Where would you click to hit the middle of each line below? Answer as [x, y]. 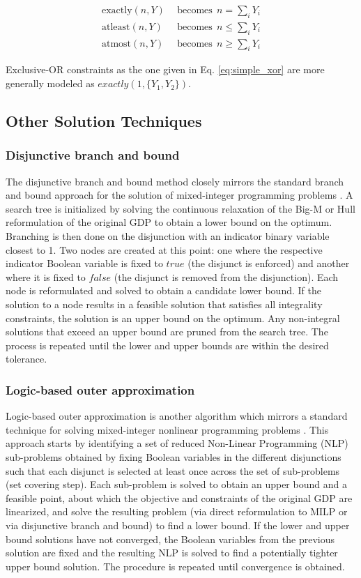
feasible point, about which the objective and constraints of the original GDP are [179, 497]
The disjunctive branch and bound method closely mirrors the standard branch [175, 181]
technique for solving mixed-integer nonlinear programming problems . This [167, 429]
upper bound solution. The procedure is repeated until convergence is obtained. [175, 566]
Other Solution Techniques [104, 121]
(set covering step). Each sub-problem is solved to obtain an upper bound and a [176, 484]
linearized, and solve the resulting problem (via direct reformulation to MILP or [177, 511]
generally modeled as [50, 83]
